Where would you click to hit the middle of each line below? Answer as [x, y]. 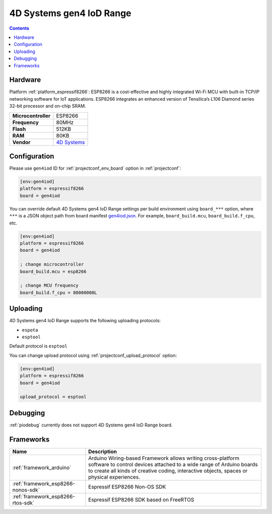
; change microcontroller [52, 265]
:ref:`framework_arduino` [42, 467]
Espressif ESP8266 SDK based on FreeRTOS [141, 499]
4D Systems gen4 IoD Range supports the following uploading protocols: [85, 321]
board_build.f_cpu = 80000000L [59, 292]
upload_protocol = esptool [53, 397]
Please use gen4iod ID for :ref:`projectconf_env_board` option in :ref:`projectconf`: [95, 168]
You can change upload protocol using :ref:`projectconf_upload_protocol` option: [93, 355]
